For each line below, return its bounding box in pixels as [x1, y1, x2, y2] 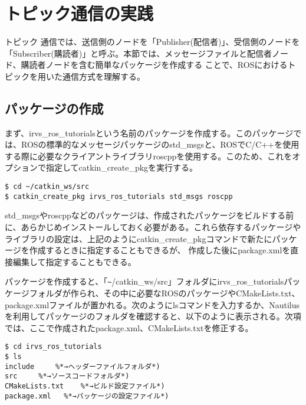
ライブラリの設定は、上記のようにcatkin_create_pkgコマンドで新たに [5, 232, 272, 244]
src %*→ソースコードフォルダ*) [5, 372, 130, 381]
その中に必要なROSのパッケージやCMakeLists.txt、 [103, 287, 300, 299]
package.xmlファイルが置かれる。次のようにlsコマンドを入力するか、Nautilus [5, 298, 300, 311]
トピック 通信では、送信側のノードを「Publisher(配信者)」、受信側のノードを [5, 35, 300, 48]
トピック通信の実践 [5, 1, 154, 25]
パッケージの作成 [5, 99, 104, 117]
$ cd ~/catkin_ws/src [5, 182, 90, 191]
